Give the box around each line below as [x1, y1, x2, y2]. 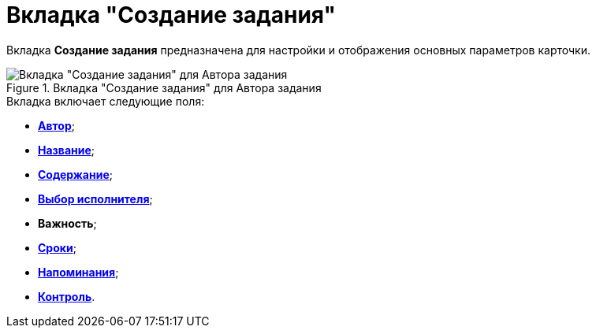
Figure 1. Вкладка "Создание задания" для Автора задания [6, 80, 322, 95]
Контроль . [38, 289, 95, 303]
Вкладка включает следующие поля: [6, 94, 205, 108]
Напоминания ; [38, 265, 119, 279]
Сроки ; [38, 240, 76, 254]
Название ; [38, 143, 95, 157]
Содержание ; [38, 167, 113, 181]
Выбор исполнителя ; [38, 191, 153, 206]
